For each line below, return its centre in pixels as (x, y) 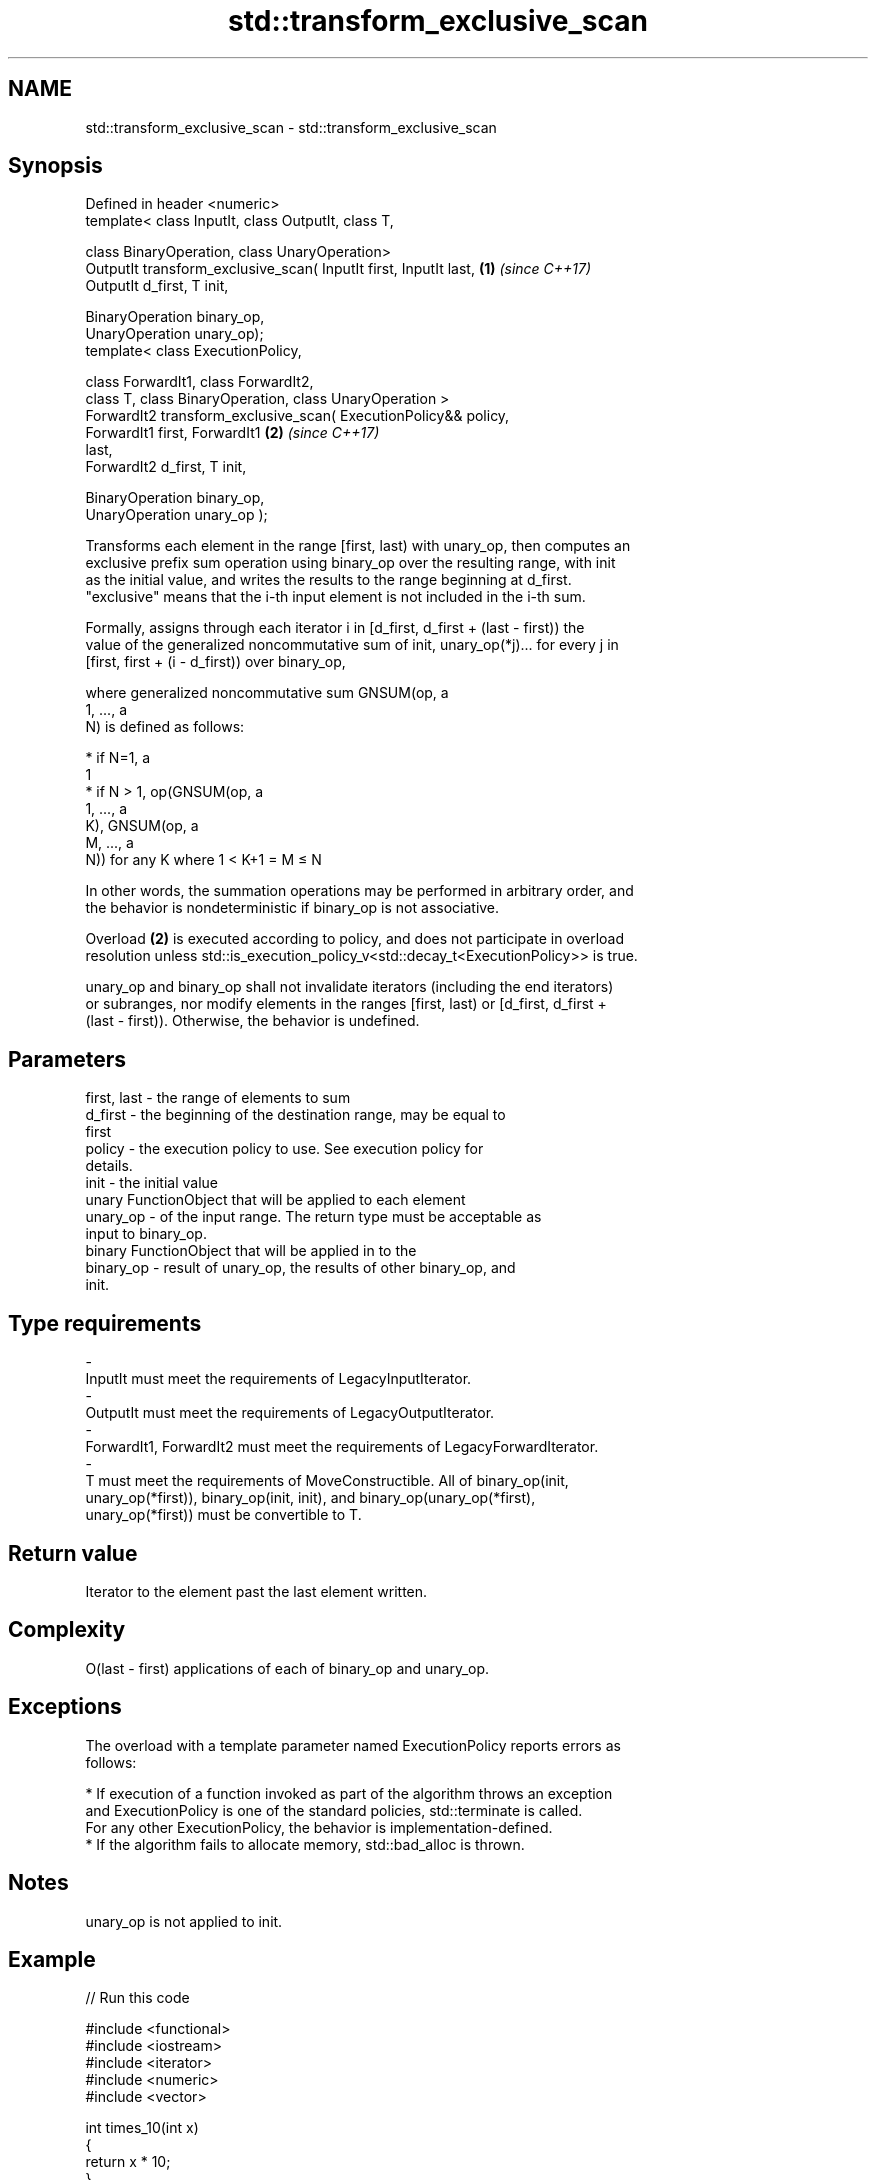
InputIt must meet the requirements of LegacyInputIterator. (278, 1379)
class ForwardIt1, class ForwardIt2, (199, 382)
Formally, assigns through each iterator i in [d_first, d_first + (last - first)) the (335, 628)
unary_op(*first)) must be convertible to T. (223, 1515)
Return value (73, 1553)
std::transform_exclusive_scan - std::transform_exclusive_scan (291, 127)
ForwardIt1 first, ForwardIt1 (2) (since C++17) (232, 433)
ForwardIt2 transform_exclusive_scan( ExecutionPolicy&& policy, (297, 416)
